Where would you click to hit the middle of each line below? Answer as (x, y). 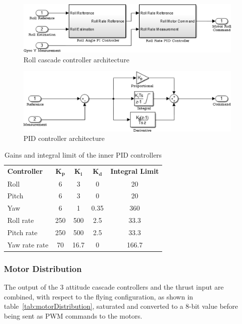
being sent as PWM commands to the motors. (73, 315)
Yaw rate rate (28, 244)
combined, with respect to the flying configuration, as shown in (99, 296)
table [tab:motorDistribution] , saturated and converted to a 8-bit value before (121, 306)
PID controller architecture (64, 138)
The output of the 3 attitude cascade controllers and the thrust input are (114, 287)
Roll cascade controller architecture (76, 59)
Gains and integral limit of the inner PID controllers (83, 154)
